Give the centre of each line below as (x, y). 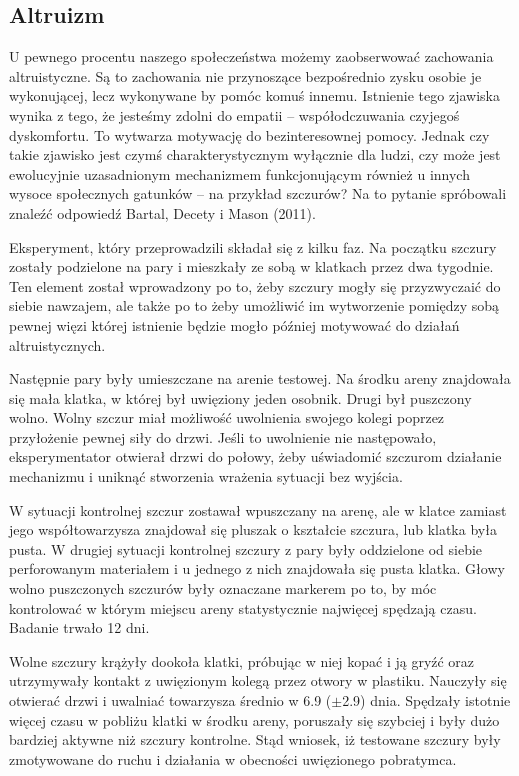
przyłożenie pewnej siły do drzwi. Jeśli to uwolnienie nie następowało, (223, 436)
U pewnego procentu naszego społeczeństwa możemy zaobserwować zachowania (251, 56)
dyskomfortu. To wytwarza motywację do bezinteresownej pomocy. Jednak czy (249, 134)
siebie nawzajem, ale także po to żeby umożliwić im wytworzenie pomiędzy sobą (254, 305)
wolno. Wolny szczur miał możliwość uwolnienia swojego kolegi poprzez (227, 417)
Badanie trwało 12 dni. (79, 627)
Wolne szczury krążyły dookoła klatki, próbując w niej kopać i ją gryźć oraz (242, 660)
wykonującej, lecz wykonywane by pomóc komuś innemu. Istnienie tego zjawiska (254, 95)
